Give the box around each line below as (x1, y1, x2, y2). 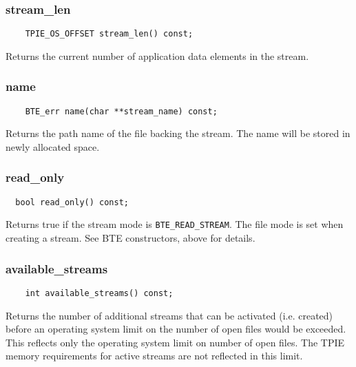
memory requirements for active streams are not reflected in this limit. (6, 348, 303, 363)
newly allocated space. (6, 139, 100, 154)
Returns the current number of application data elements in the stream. (6, 48, 309, 63)
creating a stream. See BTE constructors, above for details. (6, 231, 255, 245)
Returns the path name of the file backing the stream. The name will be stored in (6, 126, 350, 140)
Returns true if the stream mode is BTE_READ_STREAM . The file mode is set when (6, 217, 344, 231)
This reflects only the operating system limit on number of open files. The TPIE (6, 335, 345, 349)
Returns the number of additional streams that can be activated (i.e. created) (6, 308, 333, 322)
